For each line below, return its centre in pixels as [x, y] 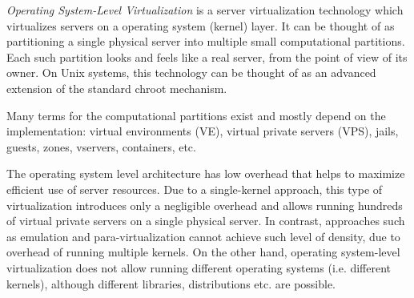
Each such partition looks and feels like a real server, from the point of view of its [207, 56]
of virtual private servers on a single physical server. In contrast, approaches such [206, 221]
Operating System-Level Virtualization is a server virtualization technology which [205, 10]
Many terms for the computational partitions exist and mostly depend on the [196, 115]
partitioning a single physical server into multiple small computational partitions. [206, 41]
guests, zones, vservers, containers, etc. [101, 146]
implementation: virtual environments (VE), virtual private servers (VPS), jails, [203, 131]
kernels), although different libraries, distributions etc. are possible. [171, 283]
